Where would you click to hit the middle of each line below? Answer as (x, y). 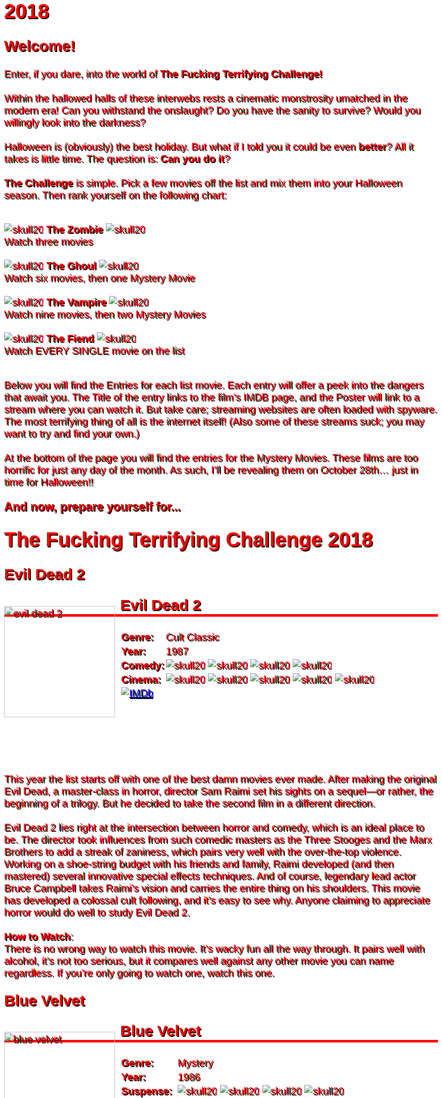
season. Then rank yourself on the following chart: (115, 195)
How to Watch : (39, 936)
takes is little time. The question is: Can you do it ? (117, 158)
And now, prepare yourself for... (93, 507)
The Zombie (75, 229)
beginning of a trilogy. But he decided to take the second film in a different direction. (190, 803)
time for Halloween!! (49, 482)
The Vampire (76, 302)
